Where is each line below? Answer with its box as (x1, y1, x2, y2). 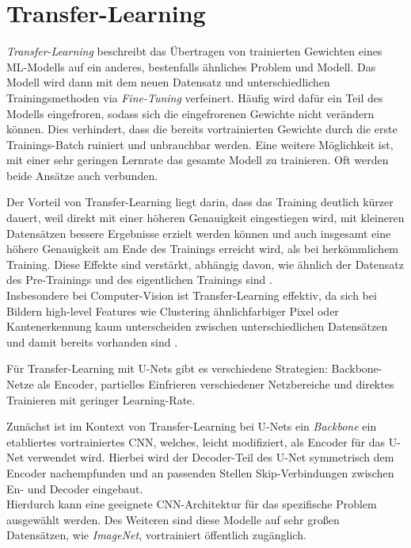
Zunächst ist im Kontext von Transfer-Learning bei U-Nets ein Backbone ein (6, 418, 377, 435)
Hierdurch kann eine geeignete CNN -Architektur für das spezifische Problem (6, 496, 377, 512)
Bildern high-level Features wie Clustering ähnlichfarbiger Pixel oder (6, 302, 339, 319)
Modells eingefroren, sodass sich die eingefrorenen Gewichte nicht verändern (6, 105, 375, 121)
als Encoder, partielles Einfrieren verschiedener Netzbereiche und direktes (37, 376, 394, 392)
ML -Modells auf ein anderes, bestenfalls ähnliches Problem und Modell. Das (6, 58, 376, 75)
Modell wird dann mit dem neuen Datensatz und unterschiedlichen (6, 74, 330, 90)
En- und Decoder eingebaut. (6, 480, 143, 496)
